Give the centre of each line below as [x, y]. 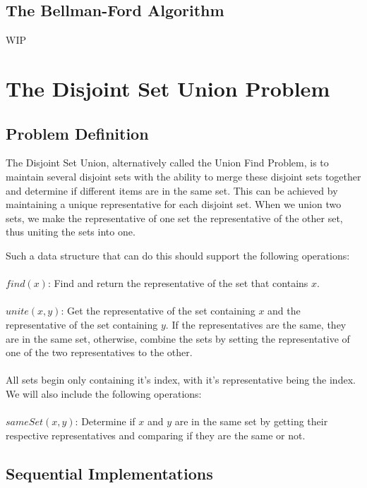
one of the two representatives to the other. [99, 352]
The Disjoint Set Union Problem [168, 88]
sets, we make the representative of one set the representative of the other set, [174, 218]
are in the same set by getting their [251, 421]
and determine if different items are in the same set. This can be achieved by [172, 190]
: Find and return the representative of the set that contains [178, 283]
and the [284, 311]
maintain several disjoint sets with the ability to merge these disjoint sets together [183, 176]
